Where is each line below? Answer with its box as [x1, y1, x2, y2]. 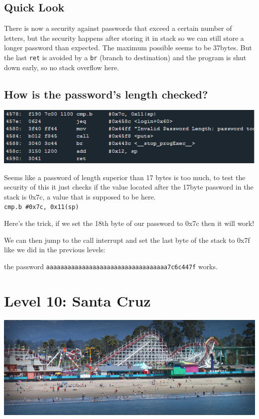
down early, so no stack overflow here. [4, 62, 119, 72]
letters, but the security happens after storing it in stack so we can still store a [4, 32, 244, 43]
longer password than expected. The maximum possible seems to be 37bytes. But [4, 42, 252, 53]
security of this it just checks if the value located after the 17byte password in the [4, 182, 254, 192]
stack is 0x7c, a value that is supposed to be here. [4, 191, 156, 202]
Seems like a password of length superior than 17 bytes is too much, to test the [4, 172, 246, 182]
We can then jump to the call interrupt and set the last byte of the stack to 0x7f [4, 234, 250, 245]
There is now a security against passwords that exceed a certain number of [4, 23, 232, 33]
